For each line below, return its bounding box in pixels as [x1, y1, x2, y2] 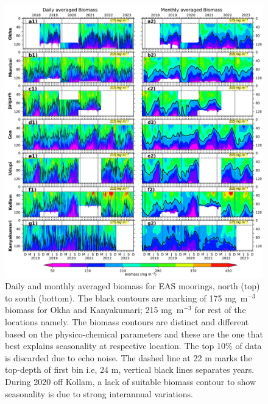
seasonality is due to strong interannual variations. [5, 387, 193, 400]
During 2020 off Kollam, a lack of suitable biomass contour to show [5, 375, 256, 388]
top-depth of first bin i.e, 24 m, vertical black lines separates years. [5, 363, 255, 376]
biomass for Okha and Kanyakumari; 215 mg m [5, 303, 184, 316]
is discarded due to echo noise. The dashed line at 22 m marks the [5, 351, 252, 364]
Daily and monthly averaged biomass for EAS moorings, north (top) [5, 280, 260, 292]
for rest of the [194, 303, 246, 316]
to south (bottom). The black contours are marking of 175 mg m [5, 291, 248, 304]
